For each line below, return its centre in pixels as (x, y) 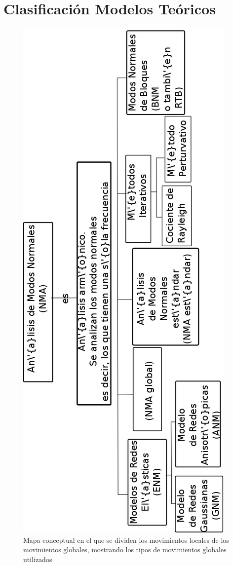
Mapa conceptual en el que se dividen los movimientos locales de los (126, 540)
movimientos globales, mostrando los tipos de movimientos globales (125, 549)
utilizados (38, 559)
